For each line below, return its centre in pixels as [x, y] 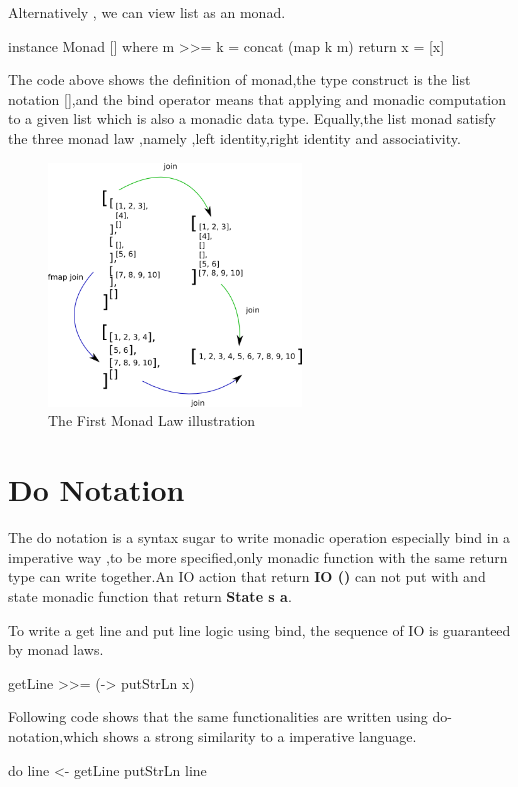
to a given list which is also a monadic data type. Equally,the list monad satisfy [252, 118]
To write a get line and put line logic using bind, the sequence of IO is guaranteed [259, 629]
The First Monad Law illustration [152, 420]
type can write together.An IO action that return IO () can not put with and [247, 576]
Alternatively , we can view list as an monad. [147, 12]
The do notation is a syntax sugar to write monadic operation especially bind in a [259, 537]
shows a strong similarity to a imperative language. [260, 735]
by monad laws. [56, 649]
